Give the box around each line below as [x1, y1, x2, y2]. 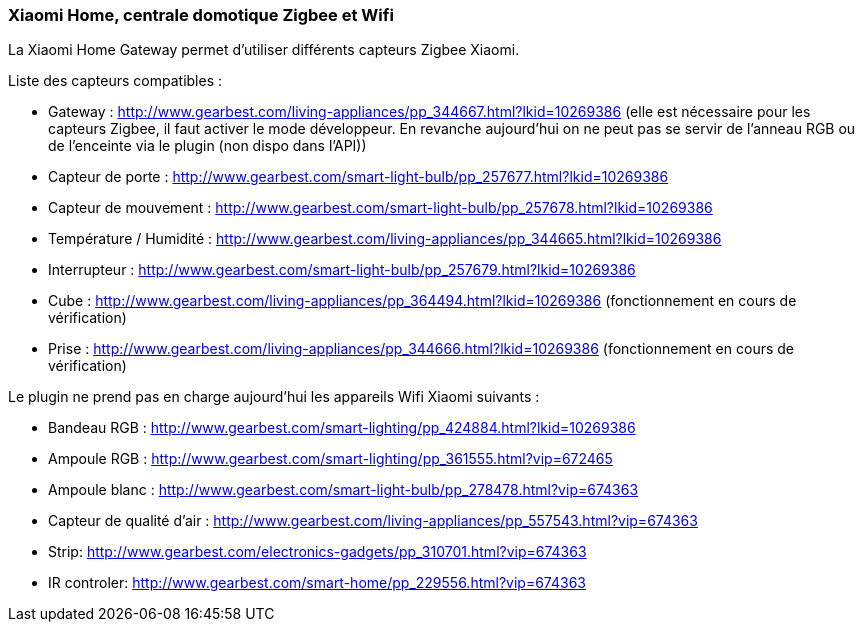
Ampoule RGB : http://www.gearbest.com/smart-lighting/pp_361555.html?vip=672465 [48, 450, 613, 468]
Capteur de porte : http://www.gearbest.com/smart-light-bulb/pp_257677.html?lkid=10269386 [48, 168, 669, 186]
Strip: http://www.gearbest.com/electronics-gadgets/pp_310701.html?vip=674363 [48, 543, 587, 561]
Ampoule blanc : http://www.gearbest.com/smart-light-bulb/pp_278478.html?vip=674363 [48, 481, 639, 499]
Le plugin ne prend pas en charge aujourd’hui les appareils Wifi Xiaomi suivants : [8, 388, 540, 406]
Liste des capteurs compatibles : [8, 72, 223, 90]
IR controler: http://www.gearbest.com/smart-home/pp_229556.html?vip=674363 [48, 574, 586, 592]
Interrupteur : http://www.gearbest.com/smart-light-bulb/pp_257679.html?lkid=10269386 [48, 261, 636, 279]
